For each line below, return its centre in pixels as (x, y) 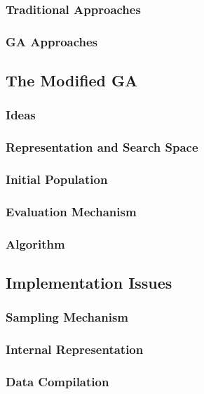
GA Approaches (52, 41)
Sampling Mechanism (67, 317)
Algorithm (35, 243)
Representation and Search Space (102, 147)
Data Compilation (57, 382)
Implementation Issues (89, 283)
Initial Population (57, 179)
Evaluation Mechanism (71, 211)
